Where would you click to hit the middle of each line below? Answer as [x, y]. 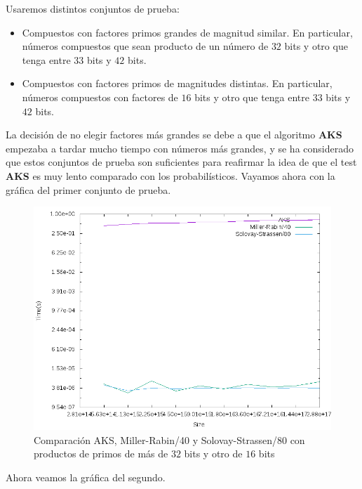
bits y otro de [213, 454]
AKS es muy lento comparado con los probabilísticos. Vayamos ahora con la [170, 175]
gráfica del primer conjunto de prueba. [88, 189]
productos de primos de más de [101, 454]
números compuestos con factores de [100, 97]
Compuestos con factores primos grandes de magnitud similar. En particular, [187, 32]
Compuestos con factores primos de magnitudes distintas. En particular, [177, 83]
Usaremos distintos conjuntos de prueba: [93, 8]
